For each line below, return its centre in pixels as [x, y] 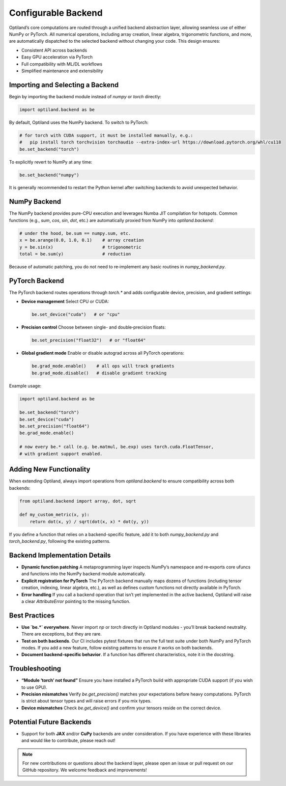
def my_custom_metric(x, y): [55, 515]
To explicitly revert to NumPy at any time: [51, 162]
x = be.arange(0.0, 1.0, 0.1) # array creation [82, 240]
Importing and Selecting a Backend [64, 85]
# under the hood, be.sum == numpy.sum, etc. [75, 233]
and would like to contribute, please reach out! [68, 741]
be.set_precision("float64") [55, 426]
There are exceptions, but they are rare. [61, 634]
